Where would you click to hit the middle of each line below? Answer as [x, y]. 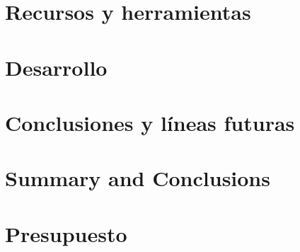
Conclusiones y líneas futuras [150, 122]
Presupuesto [66, 233]
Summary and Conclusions [138, 178]
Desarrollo [56, 67]
